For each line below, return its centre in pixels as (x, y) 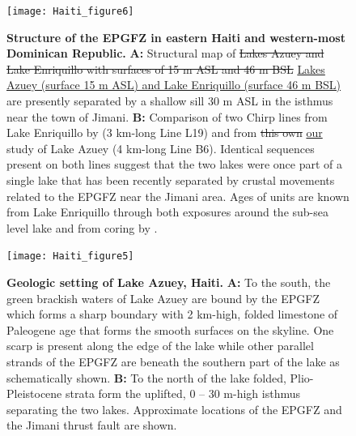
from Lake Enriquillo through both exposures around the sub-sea (168, 212)
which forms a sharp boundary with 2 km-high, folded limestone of (172, 314)
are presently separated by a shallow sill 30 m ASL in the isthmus (170, 101)
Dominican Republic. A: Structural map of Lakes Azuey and (165, 53)
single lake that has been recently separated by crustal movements (171, 180)
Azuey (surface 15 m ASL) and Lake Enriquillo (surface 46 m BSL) (174, 85)
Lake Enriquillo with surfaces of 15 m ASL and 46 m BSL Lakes (166, 68)
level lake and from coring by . (82, 227)
